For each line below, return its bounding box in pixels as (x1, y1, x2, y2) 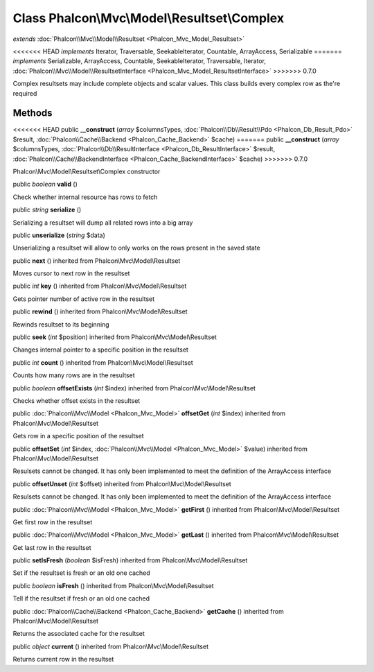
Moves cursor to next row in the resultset (12, 269, 130, 277)
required (12, 89, 37, 97)
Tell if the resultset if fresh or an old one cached (12, 594, 150, 603)
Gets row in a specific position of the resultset (12, 432, 145, 440)
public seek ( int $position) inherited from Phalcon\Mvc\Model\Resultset (12, 333, 217, 341)
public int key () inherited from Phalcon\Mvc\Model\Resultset (12, 282, 187, 291)
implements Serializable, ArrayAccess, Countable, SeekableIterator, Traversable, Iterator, (12, 57, 267, 65)
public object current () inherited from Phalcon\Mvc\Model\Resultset (12, 642, 209, 651)
